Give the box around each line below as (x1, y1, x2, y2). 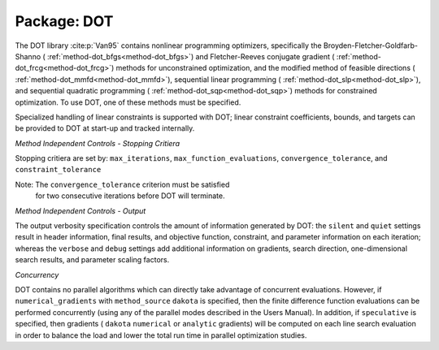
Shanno (15, 51, 41, 61)
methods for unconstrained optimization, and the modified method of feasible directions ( (115, 63, 415, 73)
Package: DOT (15, 12, 114, 30)
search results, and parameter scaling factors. (15, 255, 170, 265)
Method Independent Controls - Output (15, 205, 146, 215)
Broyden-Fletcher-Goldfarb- (323, 41, 419, 50)
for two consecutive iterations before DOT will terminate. (35, 191, 225, 201)
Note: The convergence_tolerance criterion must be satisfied (15, 179, 230, 189)
